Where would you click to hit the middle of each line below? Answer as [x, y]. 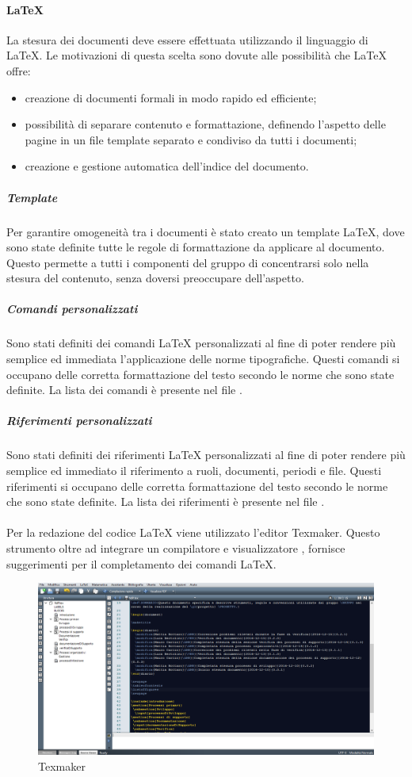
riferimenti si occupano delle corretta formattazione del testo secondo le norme [197, 486]
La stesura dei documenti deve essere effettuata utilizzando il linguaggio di [187, 39]
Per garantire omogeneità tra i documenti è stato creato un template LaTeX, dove [206, 231]
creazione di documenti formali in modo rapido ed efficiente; [171, 97]
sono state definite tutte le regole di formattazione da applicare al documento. [196, 247]
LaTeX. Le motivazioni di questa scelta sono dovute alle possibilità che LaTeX [197, 55]
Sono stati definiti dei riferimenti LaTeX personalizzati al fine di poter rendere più [206, 455]
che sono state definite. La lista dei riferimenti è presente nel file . [166, 501]
